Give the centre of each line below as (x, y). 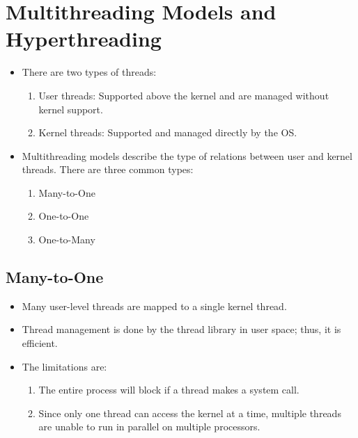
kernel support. (71, 109)
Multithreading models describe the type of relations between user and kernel (187, 155)
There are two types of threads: (89, 72)
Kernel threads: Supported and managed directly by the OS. (168, 132)
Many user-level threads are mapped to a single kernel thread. (154, 306)
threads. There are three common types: (108, 169)
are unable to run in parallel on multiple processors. (149, 427)
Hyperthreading (84, 39)
